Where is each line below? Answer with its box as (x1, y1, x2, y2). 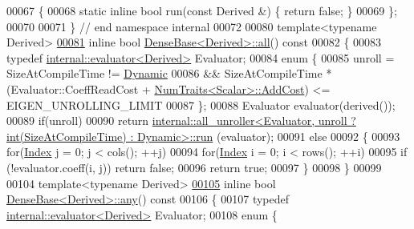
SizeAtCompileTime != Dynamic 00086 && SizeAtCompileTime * (6, 65, 332, 82)
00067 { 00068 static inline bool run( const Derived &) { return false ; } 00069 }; (6, 2, 397, 18)
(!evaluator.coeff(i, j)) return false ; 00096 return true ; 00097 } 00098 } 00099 (6, 159, 382, 175)
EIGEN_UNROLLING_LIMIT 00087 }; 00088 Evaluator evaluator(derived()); (6, 96, 396, 113)
